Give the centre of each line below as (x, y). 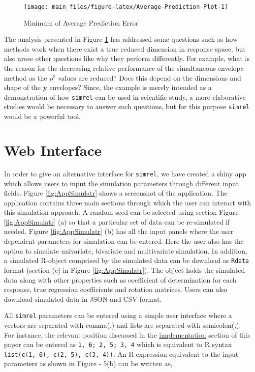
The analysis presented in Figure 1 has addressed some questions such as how (121, 39)
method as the (26, 77)
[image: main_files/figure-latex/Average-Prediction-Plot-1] (126, 7)
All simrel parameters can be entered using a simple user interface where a (118, 315)
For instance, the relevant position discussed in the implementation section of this (127, 334)
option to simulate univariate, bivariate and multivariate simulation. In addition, (126, 250)
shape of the (22, 87)
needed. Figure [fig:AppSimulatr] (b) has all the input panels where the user (119, 231)
